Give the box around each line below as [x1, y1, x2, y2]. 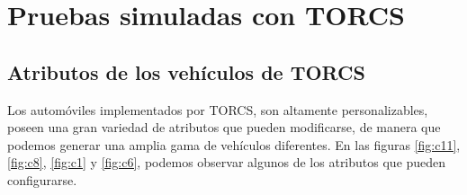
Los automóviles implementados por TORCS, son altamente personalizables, [7, 100, 428, 119]
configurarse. [7, 170, 77, 189]
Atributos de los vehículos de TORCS [7, 58, 365, 85]
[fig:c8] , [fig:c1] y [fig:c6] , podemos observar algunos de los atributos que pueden [7, 153, 446, 172]
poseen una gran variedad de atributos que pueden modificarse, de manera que [7, 118, 441, 137]
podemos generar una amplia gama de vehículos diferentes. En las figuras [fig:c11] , [7, 135, 461, 154]
